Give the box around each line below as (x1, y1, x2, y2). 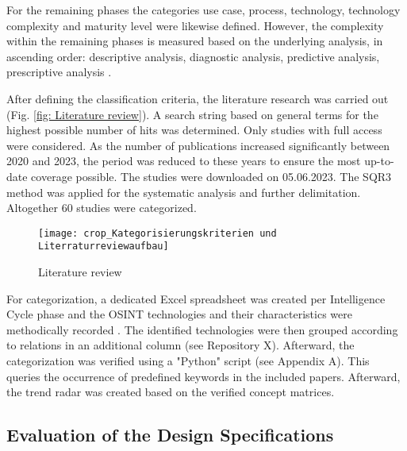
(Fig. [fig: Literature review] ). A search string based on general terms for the (6, 106, 378, 122)
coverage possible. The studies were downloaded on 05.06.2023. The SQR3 (31, 168, 392, 184)
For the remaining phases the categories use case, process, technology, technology (6, 2, 401, 17)
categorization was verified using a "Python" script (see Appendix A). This (6, 353, 370, 368)
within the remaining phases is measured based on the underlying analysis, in (6, 33, 383, 49)
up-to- (364, 152, 394, 169)
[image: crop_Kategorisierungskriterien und (38, 227, 277, 239)
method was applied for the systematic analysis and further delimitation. (6, 183, 361, 200)
